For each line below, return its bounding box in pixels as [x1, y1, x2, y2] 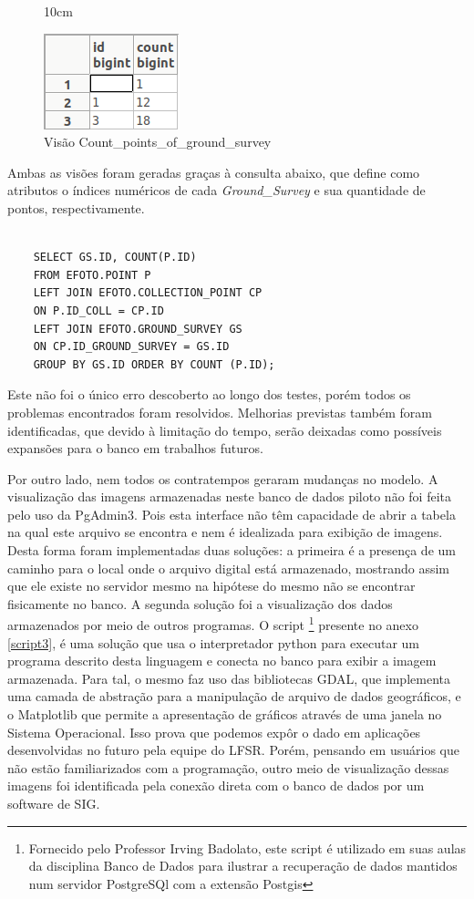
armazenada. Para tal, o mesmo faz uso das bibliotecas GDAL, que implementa [7, 668, 450, 687]
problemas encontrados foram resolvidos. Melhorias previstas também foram [7, 402, 432, 421]
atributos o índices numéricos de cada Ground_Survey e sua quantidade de [7, 181, 426, 200]
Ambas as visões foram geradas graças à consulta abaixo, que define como [7, 162, 420, 181]
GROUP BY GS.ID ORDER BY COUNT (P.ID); [33, 357, 275, 371]
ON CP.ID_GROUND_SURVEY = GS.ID [33, 340, 230, 354]
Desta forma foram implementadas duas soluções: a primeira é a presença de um [7, 541, 456, 560]
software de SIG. [7, 794, 100, 813]
